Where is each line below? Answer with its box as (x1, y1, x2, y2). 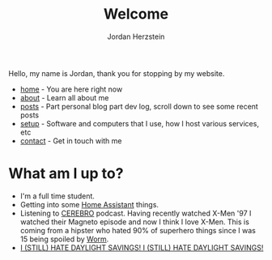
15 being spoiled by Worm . (19, 234, 109, 244)
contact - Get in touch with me (19, 135, 123, 146)
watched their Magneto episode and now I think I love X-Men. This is (19, 216, 249, 227)
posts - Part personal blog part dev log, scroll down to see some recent (19, 101, 259, 111)
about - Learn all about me (19, 92, 109, 102)
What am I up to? (8, 164, 124, 183)
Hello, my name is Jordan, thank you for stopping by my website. (8, 68, 225, 78)
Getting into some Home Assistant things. (19, 199, 159, 209)
